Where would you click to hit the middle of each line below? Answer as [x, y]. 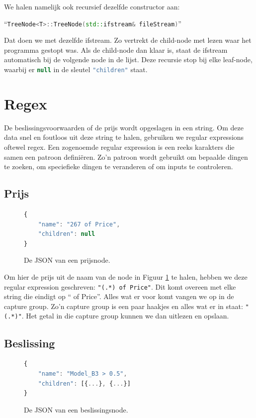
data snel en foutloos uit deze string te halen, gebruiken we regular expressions [124, 137]
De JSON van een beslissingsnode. [76, 409]
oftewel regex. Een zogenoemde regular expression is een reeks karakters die [119, 147]
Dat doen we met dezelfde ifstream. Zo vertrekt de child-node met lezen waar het [128, 40]
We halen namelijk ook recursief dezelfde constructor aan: [92, 6]
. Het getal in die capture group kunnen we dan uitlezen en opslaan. [125, 316]
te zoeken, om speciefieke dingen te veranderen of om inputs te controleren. [119, 166]
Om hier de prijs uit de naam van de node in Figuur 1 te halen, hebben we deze [126, 276]
